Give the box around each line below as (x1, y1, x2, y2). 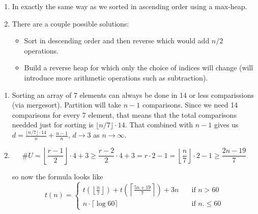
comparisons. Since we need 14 (142, 99, 238, 110)
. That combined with (125, 119, 193, 130)
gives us (214, 119, 239, 130)
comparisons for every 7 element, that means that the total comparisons (12, 109, 237, 120)
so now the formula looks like (12, 171, 103, 182)
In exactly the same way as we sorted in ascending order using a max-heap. (12, 1, 247, 11)
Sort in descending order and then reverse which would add (24, 35, 210, 46)
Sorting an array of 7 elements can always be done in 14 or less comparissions (12, 89, 254, 100)
